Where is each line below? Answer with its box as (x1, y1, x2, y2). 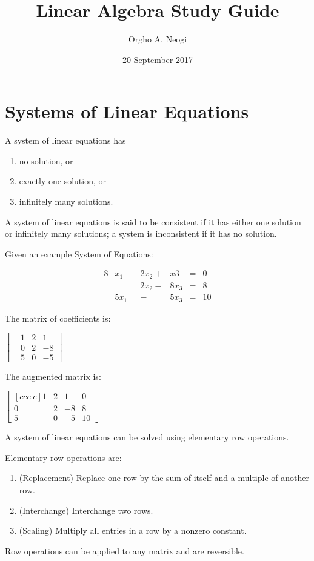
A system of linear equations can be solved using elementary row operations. (5, 431, 289, 443)
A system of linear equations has (5, 134, 126, 147)
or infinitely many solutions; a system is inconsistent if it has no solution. (5, 227, 277, 240)
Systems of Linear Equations (5, 99, 249, 124)
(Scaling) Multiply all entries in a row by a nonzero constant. (19, 524, 247, 537)
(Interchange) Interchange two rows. (19, 503, 153, 516)
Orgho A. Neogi (128, 33, 187, 45)
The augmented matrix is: (5, 370, 101, 382)
